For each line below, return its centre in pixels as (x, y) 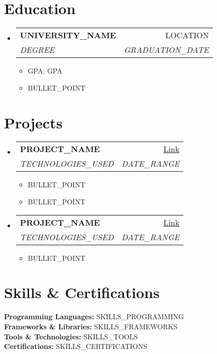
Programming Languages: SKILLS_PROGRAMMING (94, 316)
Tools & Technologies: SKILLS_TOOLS (71, 336)
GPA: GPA (45, 71)
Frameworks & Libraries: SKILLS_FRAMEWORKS (91, 326)
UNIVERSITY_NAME (68, 35)
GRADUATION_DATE (166, 50)
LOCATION (187, 35)
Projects (33, 122)
